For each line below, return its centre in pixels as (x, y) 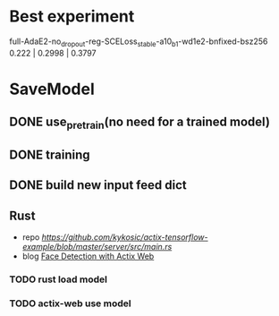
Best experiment (72, 17)
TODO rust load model (58, 279)
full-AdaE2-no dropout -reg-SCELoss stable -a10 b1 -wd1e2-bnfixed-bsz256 (139, 42)
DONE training (50, 154)
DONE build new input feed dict (98, 185)
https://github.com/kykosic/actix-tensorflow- (125, 237)
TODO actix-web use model (70, 303)
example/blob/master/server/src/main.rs (97, 247)
